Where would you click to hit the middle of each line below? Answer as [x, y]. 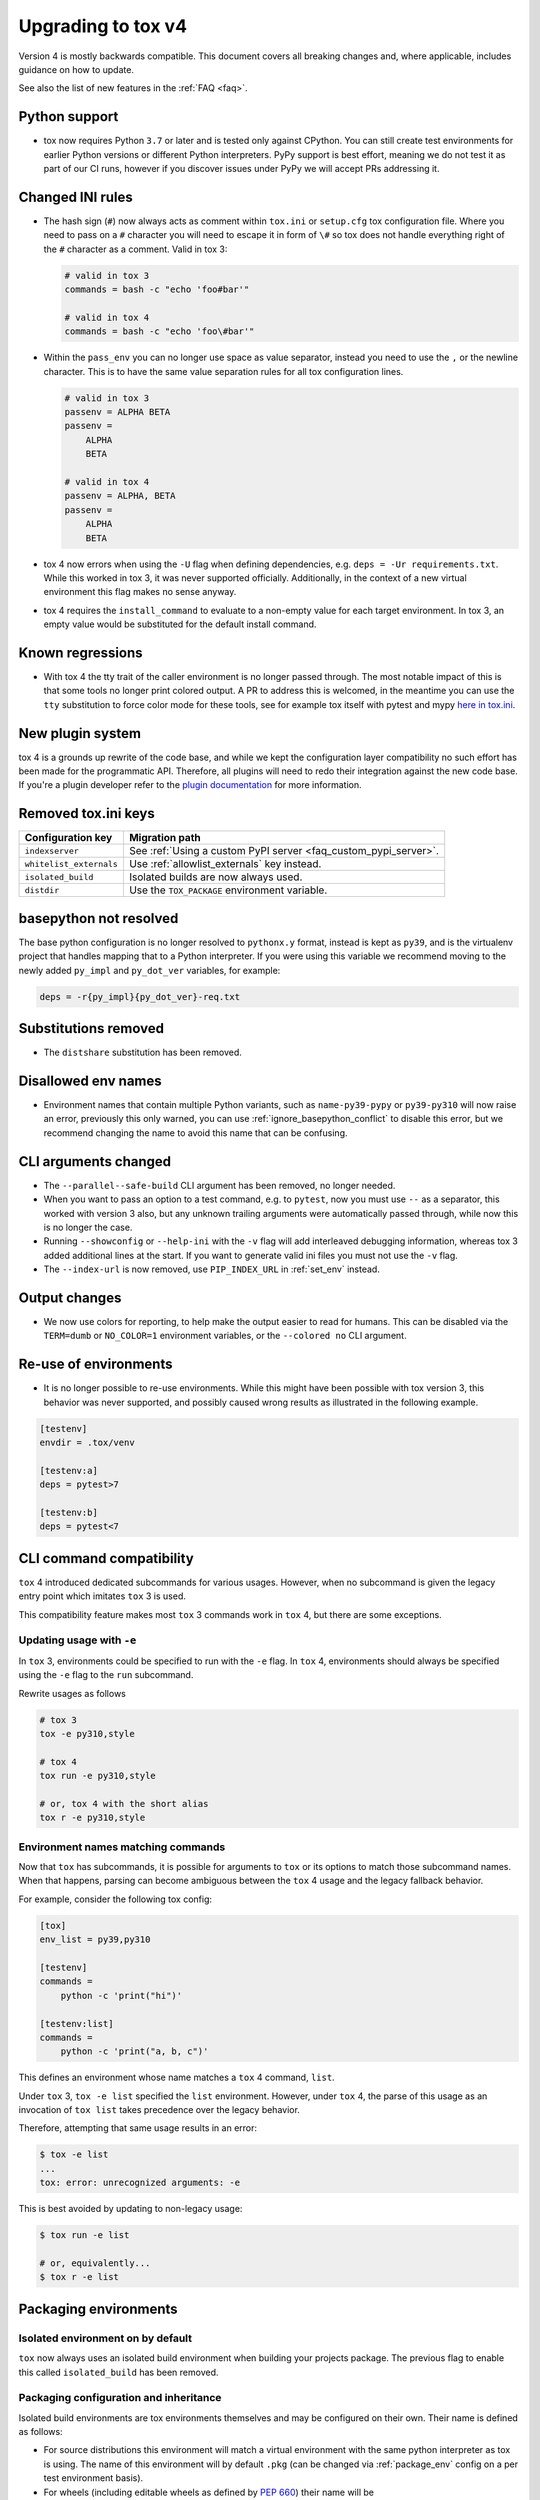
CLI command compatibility [106, 1558]
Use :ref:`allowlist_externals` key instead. [225, 864]
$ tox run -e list [84, 2235]
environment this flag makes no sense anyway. [140, 592]
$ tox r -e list [79, 2277]
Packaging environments [98, 2308]
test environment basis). [93, 2478]
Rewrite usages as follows [72, 1693]
